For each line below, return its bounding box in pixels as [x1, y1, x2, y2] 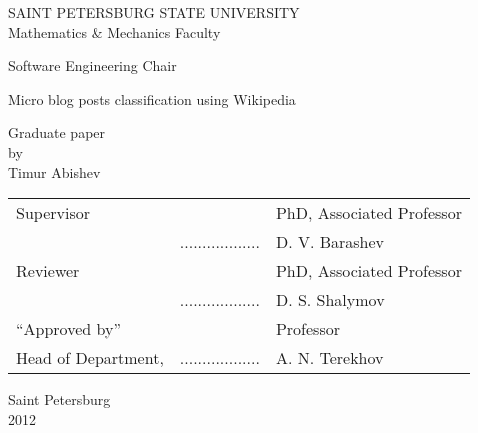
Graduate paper [8, 122, 106, 143]
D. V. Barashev [275, 230, 385, 254]
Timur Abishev [8, 161, 101, 182]
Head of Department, [16, 346, 164, 370]
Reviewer [16, 259, 80, 283]
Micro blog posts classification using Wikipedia [8, 88, 296, 109]
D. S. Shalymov [275, 288, 385, 312]
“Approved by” [16, 317, 121, 341]
